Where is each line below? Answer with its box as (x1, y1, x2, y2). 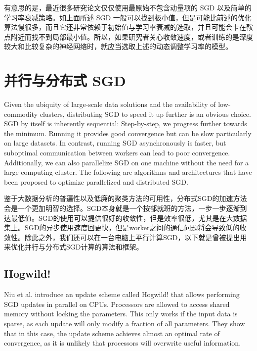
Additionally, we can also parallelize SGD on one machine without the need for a (4, 157, 249, 167)
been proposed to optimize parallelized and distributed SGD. (4, 176, 188, 187)
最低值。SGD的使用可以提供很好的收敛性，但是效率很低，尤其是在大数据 (10, 212, 247, 223)
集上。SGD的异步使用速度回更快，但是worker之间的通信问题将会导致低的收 (4, 222, 247, 233)
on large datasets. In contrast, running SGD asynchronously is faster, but (4, 138, 226, 148)
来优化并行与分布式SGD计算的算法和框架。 (4, 242, 143, 252)
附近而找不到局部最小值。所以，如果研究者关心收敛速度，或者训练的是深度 (10, 31, 253, 42)
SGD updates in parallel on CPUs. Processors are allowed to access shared (4, 299, 230, 309)
